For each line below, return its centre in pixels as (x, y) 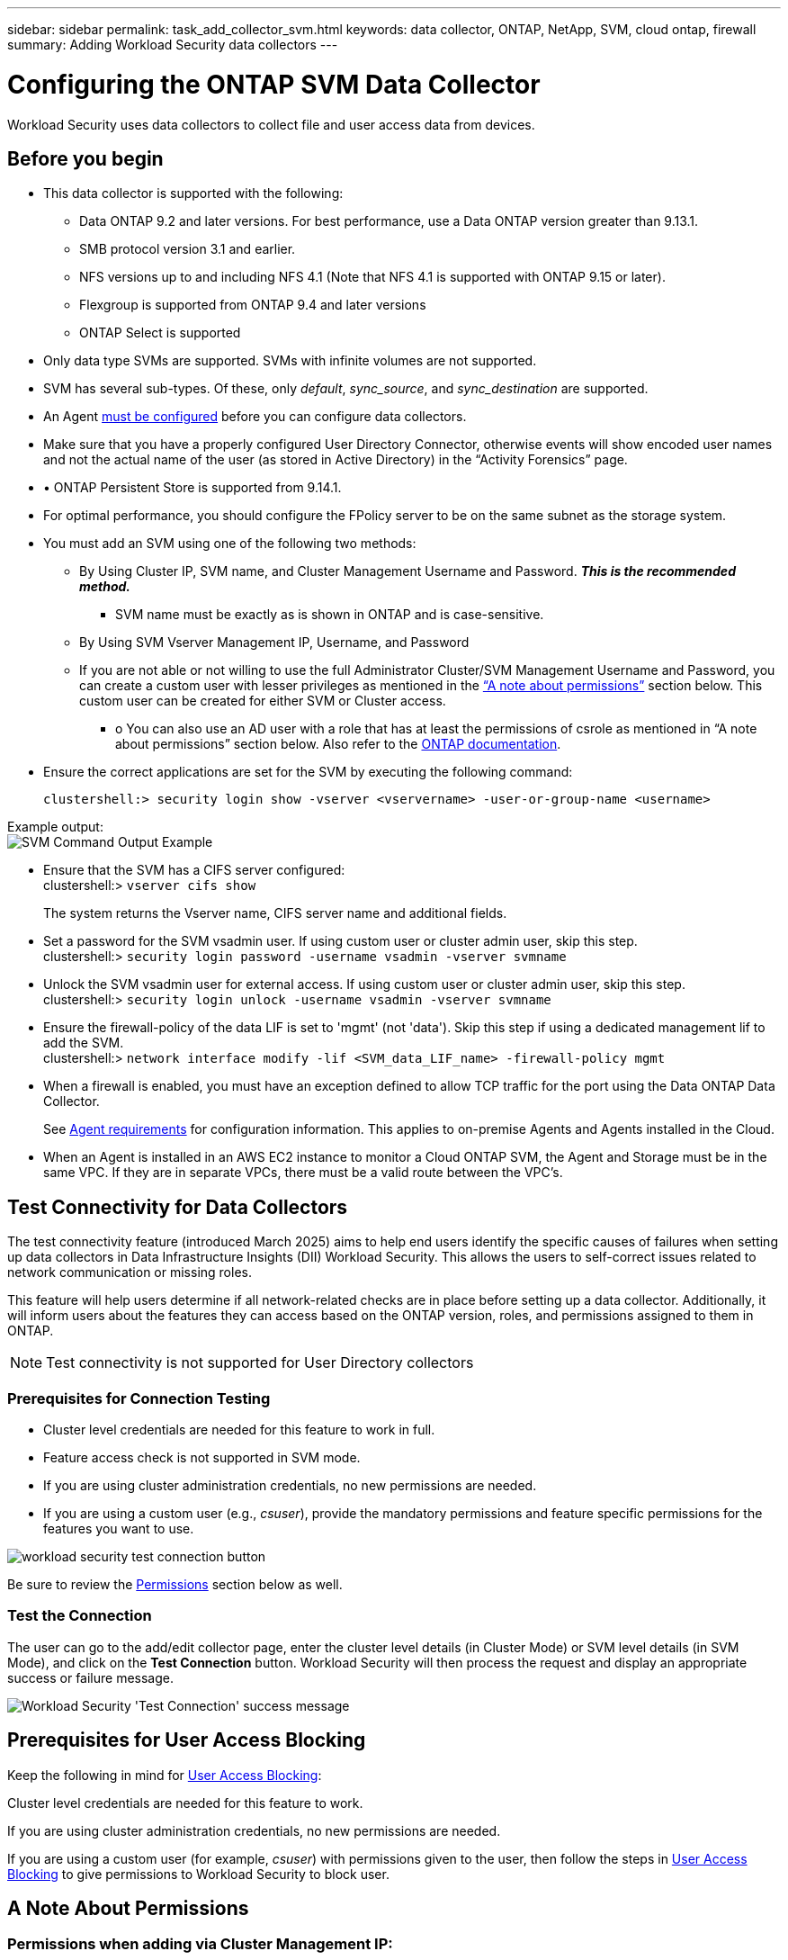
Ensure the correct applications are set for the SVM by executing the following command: (308, 772)
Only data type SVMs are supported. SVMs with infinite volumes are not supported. (290, 361)
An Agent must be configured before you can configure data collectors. (255, 417)
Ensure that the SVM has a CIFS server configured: (194, 870)
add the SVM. (84, 1043)
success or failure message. (91, 1677)
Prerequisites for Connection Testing (139, 1398)
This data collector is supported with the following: (193, 193)
